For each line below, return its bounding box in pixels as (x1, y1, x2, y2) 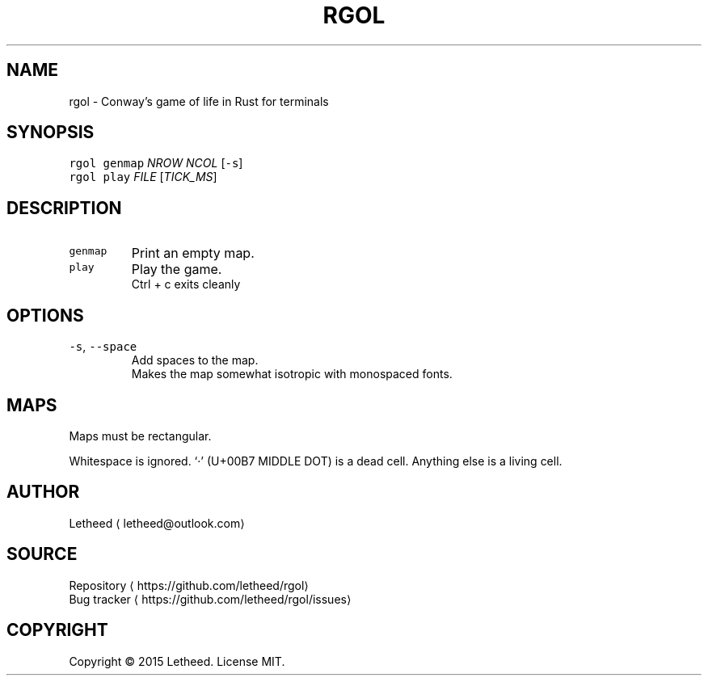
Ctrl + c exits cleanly (131, 277, 241, 292)
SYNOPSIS (6, 122, 95, 143)
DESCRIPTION (6, 197, 122, 218)
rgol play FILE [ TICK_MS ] (69, 170, 217, 184)
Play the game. (131, 261, 222, 278)
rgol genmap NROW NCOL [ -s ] (69, 156, 243, 170)
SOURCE (6, 544, 78, 565)
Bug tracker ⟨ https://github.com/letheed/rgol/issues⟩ (69, 591, 352, 606)
